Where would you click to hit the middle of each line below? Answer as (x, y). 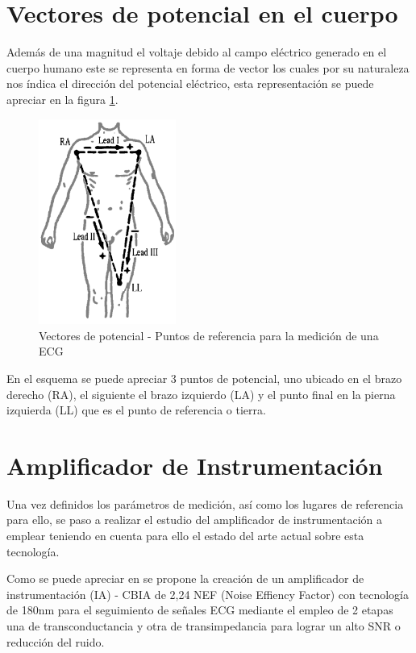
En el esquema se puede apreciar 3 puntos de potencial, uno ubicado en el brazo (204, 378)
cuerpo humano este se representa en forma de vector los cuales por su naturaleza (208, 67)
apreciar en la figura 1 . (62, 99)
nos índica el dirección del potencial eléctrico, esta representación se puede (190, 83)
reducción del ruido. (56, 641)
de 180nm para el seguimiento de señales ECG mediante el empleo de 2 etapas (200, 610)
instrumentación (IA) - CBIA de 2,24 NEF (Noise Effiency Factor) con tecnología (208, 594)
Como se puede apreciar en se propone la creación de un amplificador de (185, 578)
